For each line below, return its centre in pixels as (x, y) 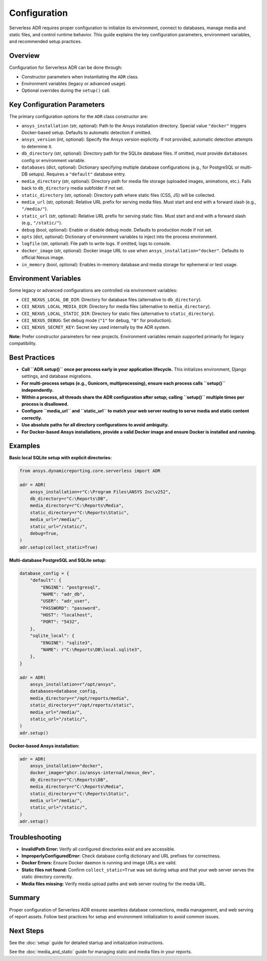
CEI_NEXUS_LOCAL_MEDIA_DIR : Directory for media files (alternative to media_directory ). (116, 306)
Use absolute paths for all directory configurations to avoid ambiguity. (95, 425)
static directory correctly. (47, 877)
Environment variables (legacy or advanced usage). (74, 84)
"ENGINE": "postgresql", (70, 587)
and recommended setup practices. (45, 42)
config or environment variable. (54, 160)
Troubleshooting (35, 837)
